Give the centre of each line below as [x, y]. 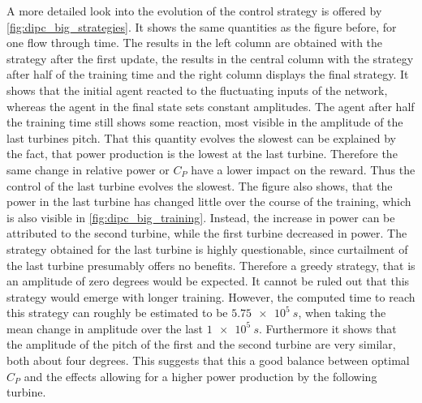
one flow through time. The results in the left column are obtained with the [195, 43]
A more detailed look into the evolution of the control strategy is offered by [194, 11]
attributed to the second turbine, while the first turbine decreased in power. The [207, 233]
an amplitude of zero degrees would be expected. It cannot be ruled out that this [208, 281]
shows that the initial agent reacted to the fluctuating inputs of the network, [197, 90]
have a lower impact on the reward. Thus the [303, 169]
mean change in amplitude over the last [105, 328]
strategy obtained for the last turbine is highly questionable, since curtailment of [207, 249]
